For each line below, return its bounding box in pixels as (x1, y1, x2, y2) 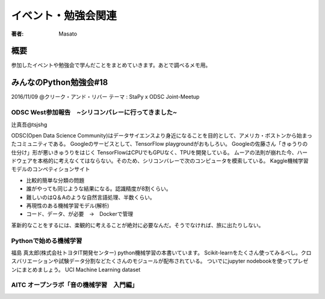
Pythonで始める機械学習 (11, 236, 82, 245)
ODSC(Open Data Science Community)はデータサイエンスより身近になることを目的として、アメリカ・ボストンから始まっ (11, 131, 312, 139)
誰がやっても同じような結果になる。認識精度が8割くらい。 (26, 185, 172, 192)
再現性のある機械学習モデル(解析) (26, 202, 110, 209)
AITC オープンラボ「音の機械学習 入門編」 (11, 281, 138, 289)
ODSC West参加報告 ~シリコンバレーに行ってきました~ (11, 109, 178, 117)
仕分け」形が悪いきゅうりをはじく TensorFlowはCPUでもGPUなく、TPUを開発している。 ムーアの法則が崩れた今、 (11, 148, 297, 156)
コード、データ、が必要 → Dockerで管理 (26, 210, 134, 218)
